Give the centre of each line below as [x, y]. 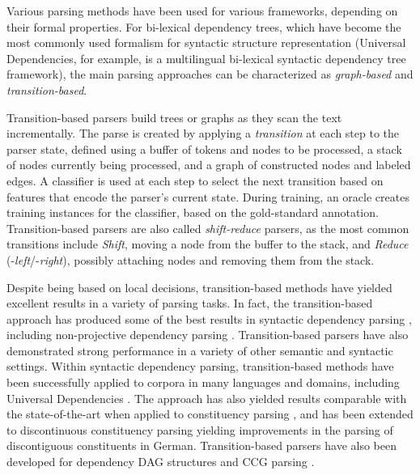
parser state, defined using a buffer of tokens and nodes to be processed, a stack [204, 148]
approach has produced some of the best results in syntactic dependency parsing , [209, 318]
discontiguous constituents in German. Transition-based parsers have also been [202, 445]
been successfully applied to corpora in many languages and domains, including [203, 382]
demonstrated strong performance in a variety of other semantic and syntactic [200, 350]
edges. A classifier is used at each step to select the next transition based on [195, 180]
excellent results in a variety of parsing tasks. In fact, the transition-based [190, 303]
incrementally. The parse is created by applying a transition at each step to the [203, 133]
